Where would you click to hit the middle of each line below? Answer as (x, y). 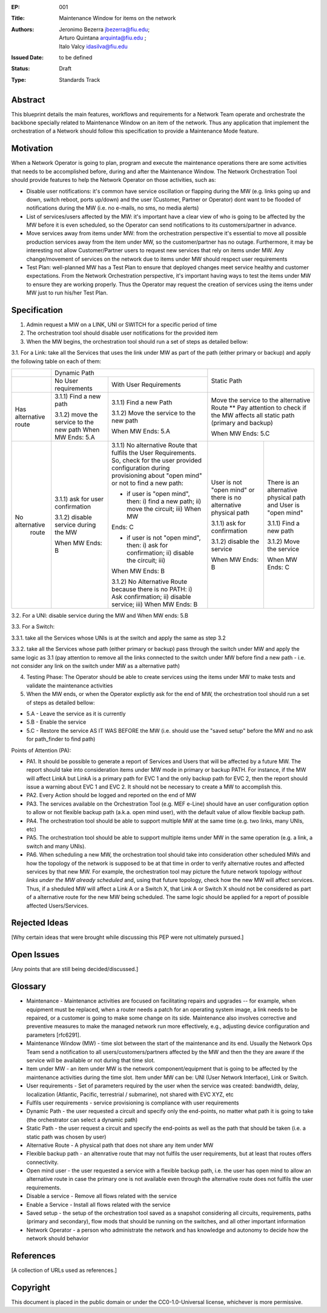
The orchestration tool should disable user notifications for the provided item (122, 333)
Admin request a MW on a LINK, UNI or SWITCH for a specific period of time (122, 325)
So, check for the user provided (157, 461)
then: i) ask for (147, 546)
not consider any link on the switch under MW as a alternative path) (96, 666)
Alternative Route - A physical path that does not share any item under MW (120, 1145)
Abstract (28, 100)
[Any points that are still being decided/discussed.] (75, 969)
